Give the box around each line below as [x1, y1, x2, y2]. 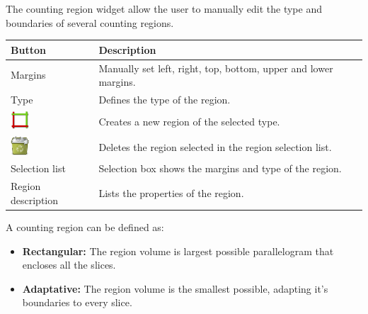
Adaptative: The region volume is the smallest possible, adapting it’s [22, 281, 328, 296]
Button [11, 42, 46, 57]
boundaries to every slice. [22, 295, 132, 310]
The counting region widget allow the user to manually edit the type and [6, 1, 322, 16]
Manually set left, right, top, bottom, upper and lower [98, 60, 333, 75]
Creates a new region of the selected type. [98, 113, 280, 128]
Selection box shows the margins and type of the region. [98, 161, 342, 176]
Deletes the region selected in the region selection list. [98, 139, 332, 154]
